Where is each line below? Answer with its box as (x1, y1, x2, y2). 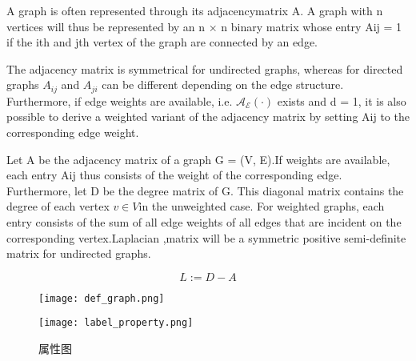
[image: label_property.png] (38, 317, 194, 329)
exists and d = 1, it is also (277, 92, 406, 109)
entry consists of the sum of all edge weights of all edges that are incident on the (6, 213, 402, 230)
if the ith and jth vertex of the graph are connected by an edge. (6, 34, 318, 50)
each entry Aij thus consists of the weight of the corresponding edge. (6, 166, 342, 183)
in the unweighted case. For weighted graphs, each (138, 198, 385, 215)
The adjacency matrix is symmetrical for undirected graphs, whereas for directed (6, 60, 403, 77)
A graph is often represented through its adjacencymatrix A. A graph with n (6, 2, 383, 18)
